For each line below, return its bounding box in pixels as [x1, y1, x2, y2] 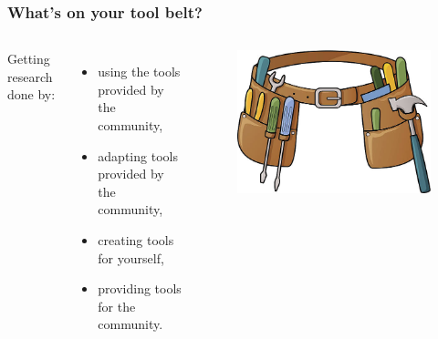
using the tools [98, 62, 181, 81]
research [7, 67, 53, 86]
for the [98, 296, 136, 315]
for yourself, [98, 248, 164, 267]
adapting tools [98, 146, 178, 165]
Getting [7, 49, 50, 68]
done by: [7, 85, 56, 104]
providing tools [98, 279, 182, 298]
